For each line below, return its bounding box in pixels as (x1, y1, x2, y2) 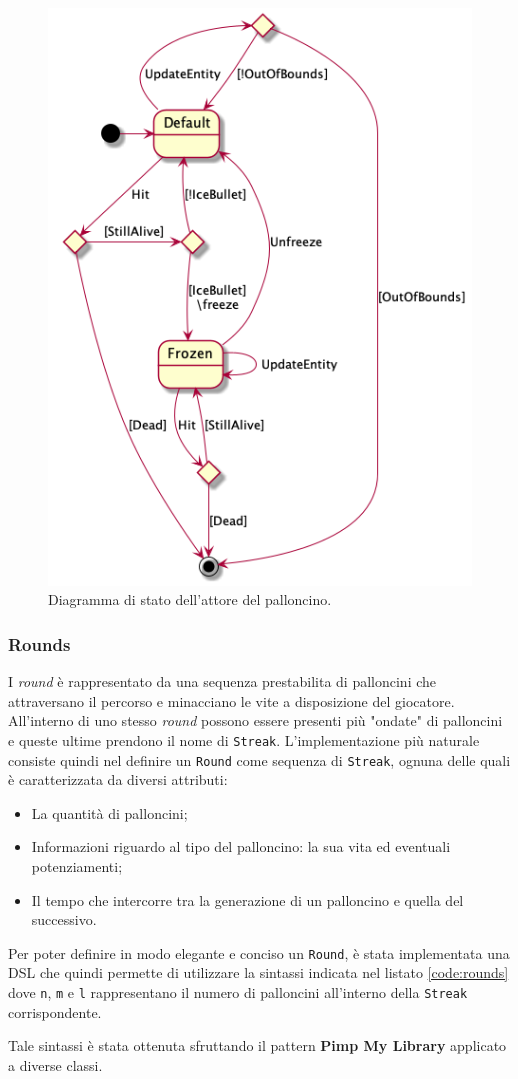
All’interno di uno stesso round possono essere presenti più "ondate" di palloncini (8, 710, 503, 731)
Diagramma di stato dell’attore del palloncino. (48, 589, 332, 610)
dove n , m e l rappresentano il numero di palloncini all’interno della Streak (8, 981, 468, 1002)
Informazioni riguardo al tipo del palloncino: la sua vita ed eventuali (31, 836, 451, 857)
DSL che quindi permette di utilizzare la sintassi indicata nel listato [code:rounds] (8, 962, 509, 983)
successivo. (31, 909, 97, 930)
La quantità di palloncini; (31, 802, 188, 823)
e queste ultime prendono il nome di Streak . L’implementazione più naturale (8, 729, 480, 750)
